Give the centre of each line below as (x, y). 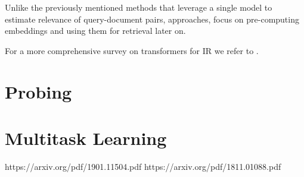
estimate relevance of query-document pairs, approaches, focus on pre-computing (152, 19)
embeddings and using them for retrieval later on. (95, 31)
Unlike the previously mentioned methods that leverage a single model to (139, 7)
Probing (38, 91)
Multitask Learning (86, 138)
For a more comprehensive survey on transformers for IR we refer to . (132, 50)
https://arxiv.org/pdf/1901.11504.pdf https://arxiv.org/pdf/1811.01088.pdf (143, 166)
